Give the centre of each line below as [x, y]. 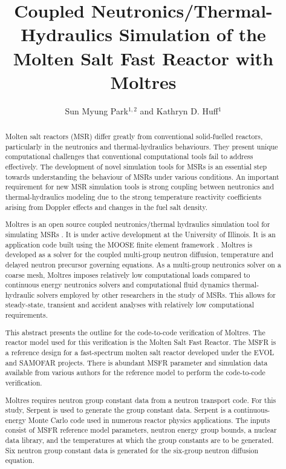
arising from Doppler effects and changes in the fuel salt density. [106, 207]
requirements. [26, 315]
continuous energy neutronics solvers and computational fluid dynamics [117, 285]
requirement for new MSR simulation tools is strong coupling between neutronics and [140, 187]
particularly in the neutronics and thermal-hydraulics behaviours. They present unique [141, 146]
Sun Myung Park [96, 110]
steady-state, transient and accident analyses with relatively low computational [130, 305]
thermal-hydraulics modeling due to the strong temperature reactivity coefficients [133, 197]
